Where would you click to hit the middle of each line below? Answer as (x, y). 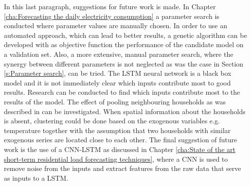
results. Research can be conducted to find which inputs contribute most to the (122, 92)
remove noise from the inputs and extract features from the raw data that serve (123, 168)
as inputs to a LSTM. (36, 178)
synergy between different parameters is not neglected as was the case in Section (124, 63)
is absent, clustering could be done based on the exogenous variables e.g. (112, 121)
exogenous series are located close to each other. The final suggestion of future (121, 140)
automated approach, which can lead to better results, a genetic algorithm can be (125, 35)
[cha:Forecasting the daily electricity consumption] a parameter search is (112, 16)
